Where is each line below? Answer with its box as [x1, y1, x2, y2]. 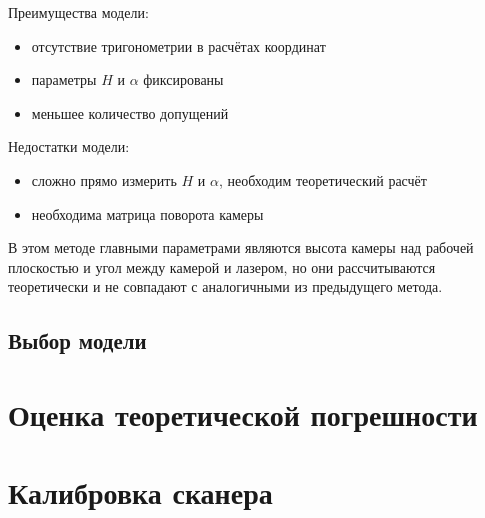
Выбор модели [8, 325, 147, 356]
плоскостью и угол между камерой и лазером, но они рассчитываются [8, 256, 436, 277]
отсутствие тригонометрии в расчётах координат [31, 35, 326, 56]
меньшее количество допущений [31, 102, 229, 123]
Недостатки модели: [8, 136, 130, 157]
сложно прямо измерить [31, 169, 177, 190]
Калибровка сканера [8, 472, 273, 513]
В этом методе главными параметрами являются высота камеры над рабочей [8, 237, 474, 258]
